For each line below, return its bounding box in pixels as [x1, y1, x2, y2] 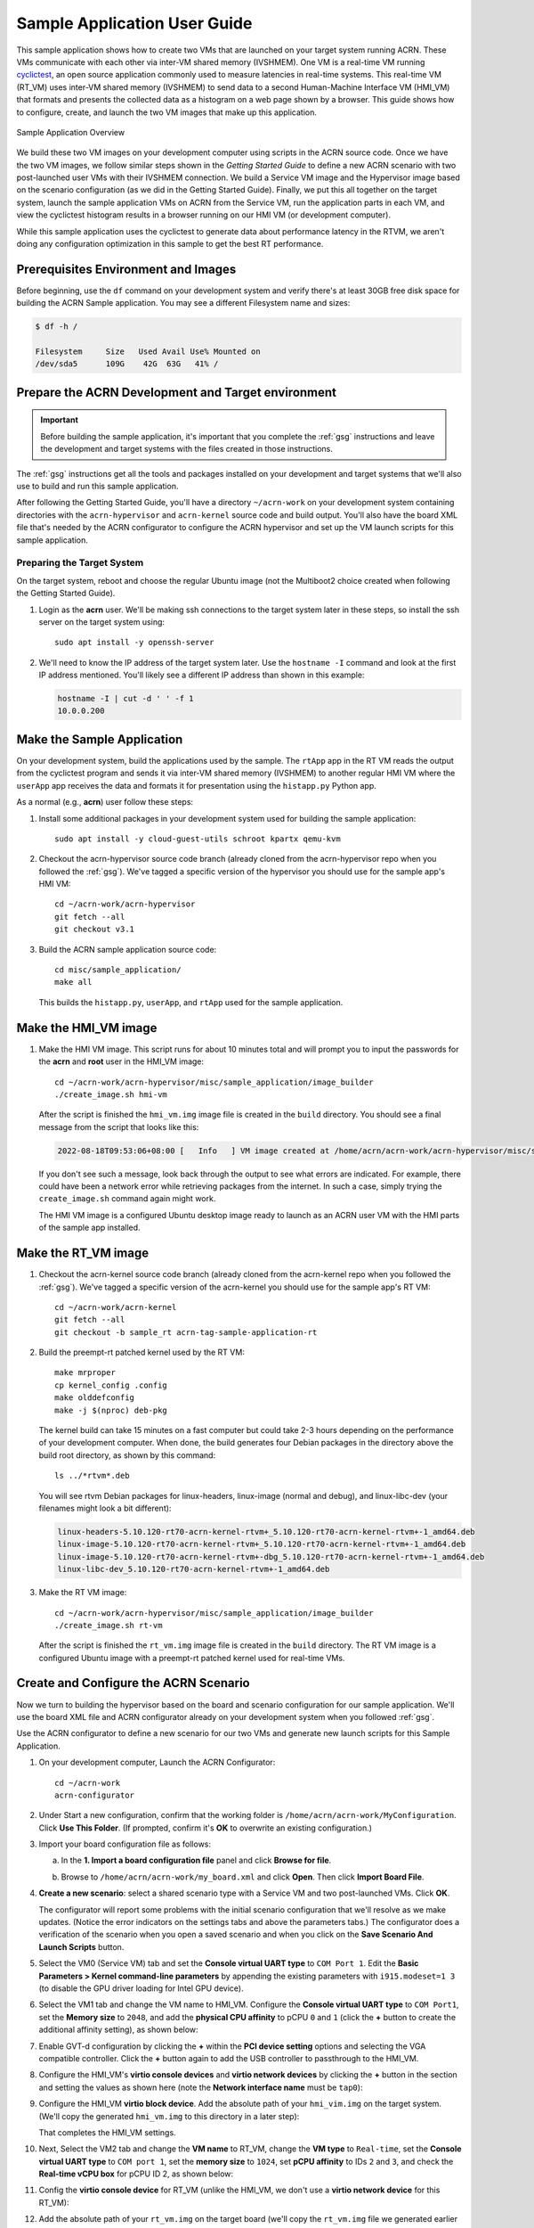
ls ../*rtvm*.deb [54, 1470, 130, 1481]
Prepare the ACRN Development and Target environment [16, 384, 337, 400]
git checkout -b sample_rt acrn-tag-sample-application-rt [54, 1327, 318, 1337]
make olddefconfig [54, 1393, 135, 1403]
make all [54, 977, 93, 987]
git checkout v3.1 [54, 924, 135, 935]
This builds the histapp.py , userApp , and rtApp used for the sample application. [38, 996, 344, 1007]
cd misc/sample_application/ [54, 965, 182, 975]
